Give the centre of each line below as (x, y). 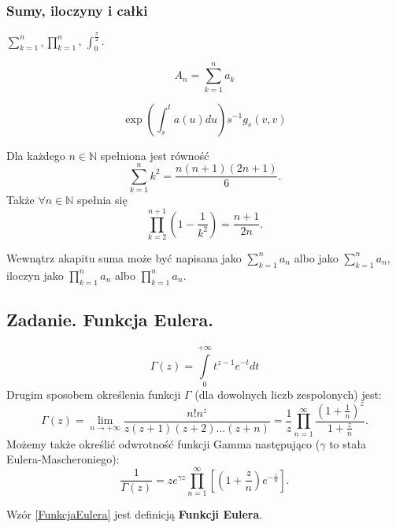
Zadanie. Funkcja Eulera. (110, 319)
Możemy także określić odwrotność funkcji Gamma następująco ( (163, 443)
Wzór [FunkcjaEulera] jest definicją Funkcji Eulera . (135, 514)
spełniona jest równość (155, 155)
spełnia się (102, 200)
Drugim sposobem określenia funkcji (94, 394)
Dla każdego (36, 155)
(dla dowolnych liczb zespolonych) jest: (288, 394)
